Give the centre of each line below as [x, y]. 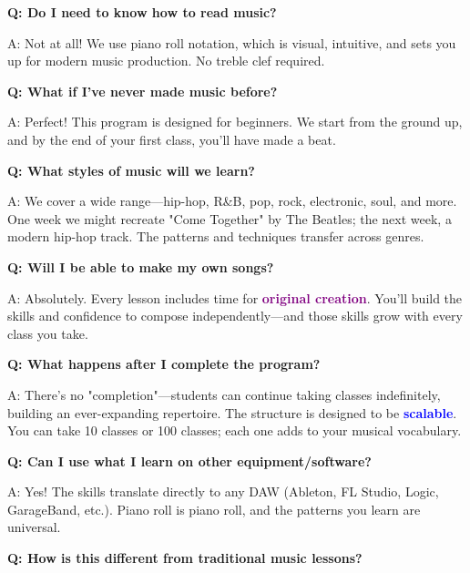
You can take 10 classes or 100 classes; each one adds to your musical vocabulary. [235, 430]
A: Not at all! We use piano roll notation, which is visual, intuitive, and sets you [232, 42]
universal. [34, 527]
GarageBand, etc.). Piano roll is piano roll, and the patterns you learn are [214, 509]
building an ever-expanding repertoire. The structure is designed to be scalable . [232, 412]
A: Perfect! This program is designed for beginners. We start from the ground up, [235, 122]
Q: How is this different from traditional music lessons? [185, 558]
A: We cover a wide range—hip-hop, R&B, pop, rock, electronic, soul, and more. [232, 201]
